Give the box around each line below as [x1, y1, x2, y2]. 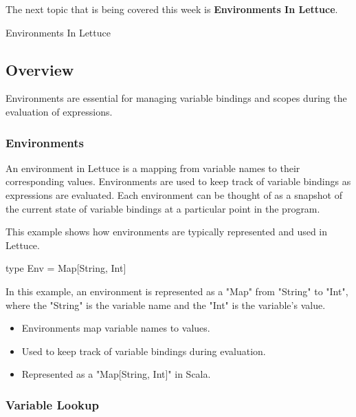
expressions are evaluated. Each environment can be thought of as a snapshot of [5, 187, 342, 202]
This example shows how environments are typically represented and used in [5, 224, 328, 239]
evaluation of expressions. [5, 104, 113, 118]
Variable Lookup [5, 396, 99, 413]
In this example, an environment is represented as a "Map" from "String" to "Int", [5, 284, 348, 298]
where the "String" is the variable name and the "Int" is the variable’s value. [5, 297, 326, 312]
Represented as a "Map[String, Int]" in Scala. [21, 367, 211, 381]
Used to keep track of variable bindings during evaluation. [21, 343, 266, 358]
